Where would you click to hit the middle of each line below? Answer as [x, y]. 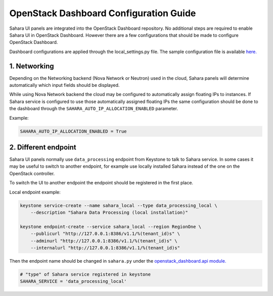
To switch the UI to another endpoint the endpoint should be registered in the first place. [101, 183]
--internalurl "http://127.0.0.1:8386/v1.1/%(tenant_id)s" [105, 248]
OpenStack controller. [32, 173]
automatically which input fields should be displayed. [64, 85]
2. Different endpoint [43, 147]
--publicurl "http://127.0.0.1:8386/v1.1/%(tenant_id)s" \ [105, 234]
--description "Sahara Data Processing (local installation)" [109, 212]
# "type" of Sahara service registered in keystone [85, 274]
